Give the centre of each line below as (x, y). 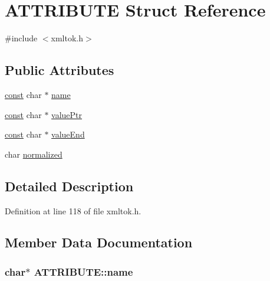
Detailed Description (69, 186)
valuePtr (67, 114)
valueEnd (68, 134)
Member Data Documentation (99, 242)
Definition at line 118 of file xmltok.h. (73, 210)
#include (21, 38)
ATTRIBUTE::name (83, 271)
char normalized (34, 154)
